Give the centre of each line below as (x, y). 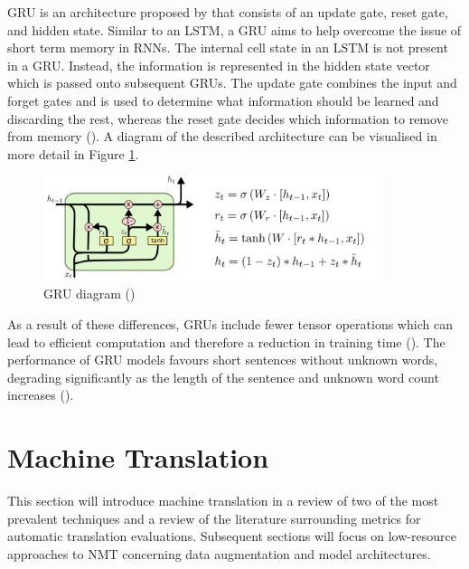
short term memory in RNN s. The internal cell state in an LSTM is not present (228, 47)
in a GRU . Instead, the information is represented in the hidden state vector (219, 65)
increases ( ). (41, 395)
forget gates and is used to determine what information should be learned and (223, 100)
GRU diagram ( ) (89, 294)
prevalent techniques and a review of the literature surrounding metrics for (214, 518)
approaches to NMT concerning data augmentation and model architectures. (219, 553)
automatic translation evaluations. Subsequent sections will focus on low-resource (232, 536)
